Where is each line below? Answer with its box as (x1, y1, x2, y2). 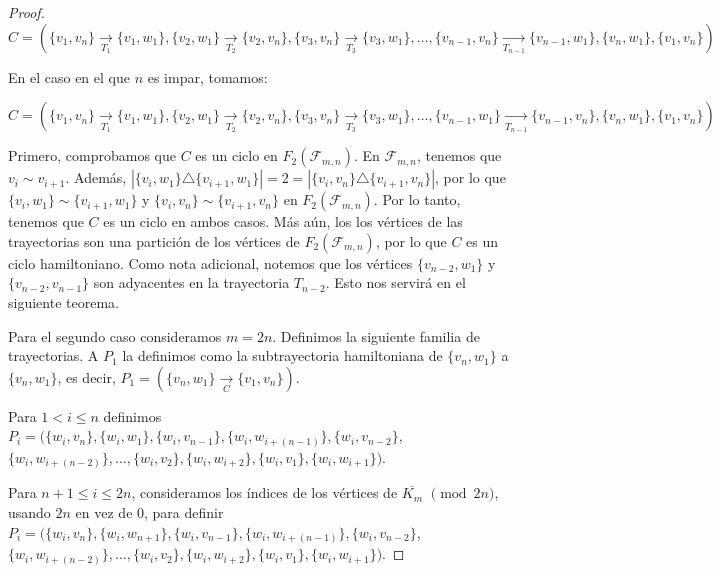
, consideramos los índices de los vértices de (131, 482, 398, 503)
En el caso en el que (8, 66, 130, 87)
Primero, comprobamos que (8, 145, 176, 166)
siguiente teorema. (8, 291, 119, 312)
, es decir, (57, 366, 116, 387)
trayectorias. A (8, 345, 99, 366)
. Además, (65, 167, 127, 188)
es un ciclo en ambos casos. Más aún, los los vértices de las (103, 211, 463, 232)
